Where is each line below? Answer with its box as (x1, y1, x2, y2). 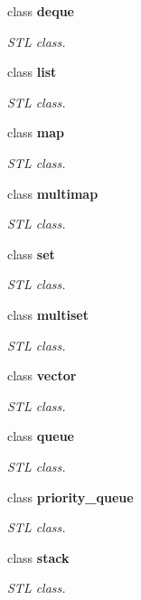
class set (7, 244, 55, 263)
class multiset (7, 305, 89, 323)
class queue (7, 427, 74, 445)
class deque (7, 2, 74, 20)
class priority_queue (7, 487, 134, 506)
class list (7, 62, 57, 81)
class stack (7, 548, 70, 567)
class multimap (7, 183, 99, 202)
